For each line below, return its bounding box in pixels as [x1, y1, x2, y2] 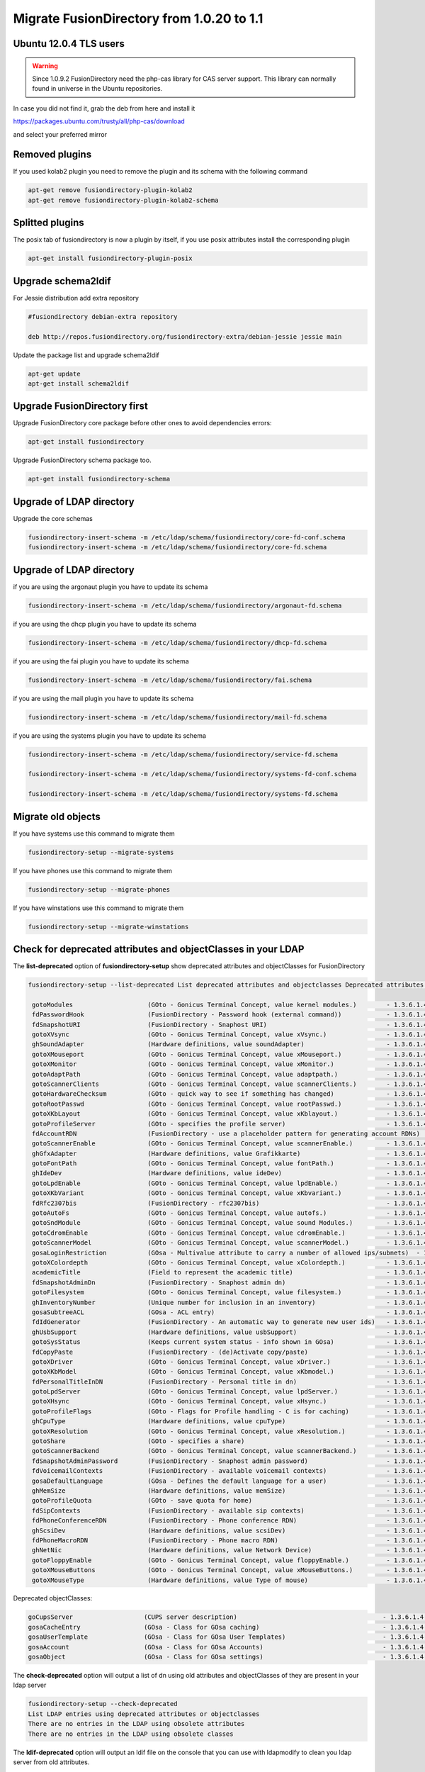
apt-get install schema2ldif [28, 379, 130, 388]
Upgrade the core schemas [13, 514, 93, 522]
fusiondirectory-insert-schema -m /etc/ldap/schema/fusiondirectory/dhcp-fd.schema [28, 639, 327, 646]
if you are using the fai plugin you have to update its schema [13, 656, 189, 666]
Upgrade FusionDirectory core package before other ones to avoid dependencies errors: [13, 419, 272, 427]
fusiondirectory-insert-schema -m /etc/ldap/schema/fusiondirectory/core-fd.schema [28, 543, 327, 551]
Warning [32, 61, 58, 70]
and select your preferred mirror [13, 130, 108, 138]
